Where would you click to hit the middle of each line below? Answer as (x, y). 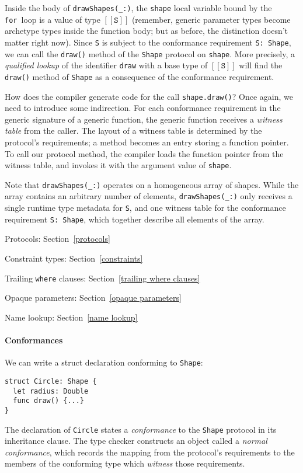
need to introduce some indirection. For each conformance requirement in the (143, 108)
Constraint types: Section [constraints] (74, 258)
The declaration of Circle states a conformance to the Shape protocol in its (141, 429)
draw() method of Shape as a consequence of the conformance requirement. (140, 76)
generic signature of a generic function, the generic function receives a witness (144, 119)
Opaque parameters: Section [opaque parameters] (93, 298)
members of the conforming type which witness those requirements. (125, 463)
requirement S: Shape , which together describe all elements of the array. (135, 219)
